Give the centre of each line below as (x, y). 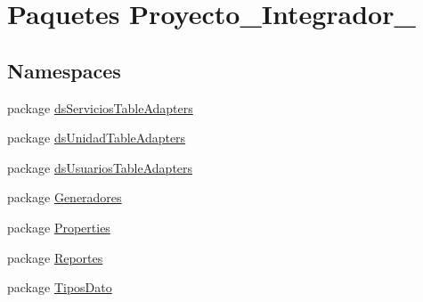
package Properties (59, 227)
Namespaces (64, 70)
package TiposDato (60, 287)
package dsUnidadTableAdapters (97, 138)
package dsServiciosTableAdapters (100, 107)
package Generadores (65, 197)
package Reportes (55, 257)
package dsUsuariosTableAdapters (100, 167)
